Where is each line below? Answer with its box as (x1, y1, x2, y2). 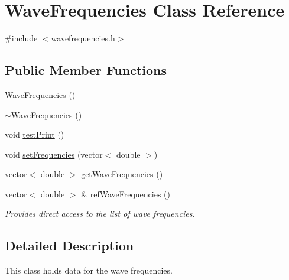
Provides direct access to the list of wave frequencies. (5, 207, 195, 220)
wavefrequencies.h (51, 32, 115, 44)
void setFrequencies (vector (5, 148, 103, 160)
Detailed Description (5, 236, 134, 255)
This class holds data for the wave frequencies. (5, 264, 173, 276)
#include (5, 32, 38, 44)
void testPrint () (5, 128, 64, 141)
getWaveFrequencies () (81, 168, 163, 180)
